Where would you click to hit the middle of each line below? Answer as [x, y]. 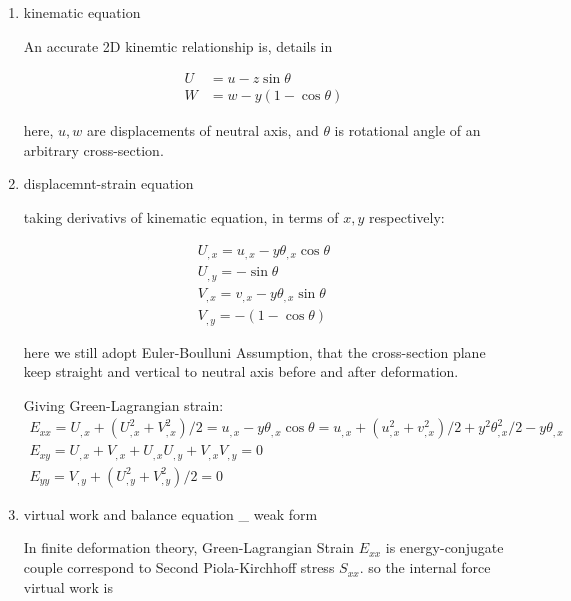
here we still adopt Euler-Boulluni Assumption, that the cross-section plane [254, 351]
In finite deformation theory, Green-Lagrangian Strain [189, 547]
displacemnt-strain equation [108, 183]
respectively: [407, 217]
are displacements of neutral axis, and [203, 130]
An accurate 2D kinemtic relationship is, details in [178, 45]
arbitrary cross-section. [93, 149]
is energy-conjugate [444, 547]
